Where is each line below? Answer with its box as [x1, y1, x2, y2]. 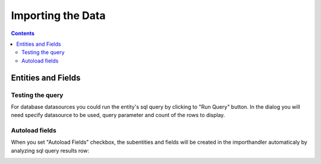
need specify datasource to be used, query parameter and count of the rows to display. [11, 112, 225, 119]
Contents [11, 30, 35, 37]
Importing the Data [11, 9, 106, 22]
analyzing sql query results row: [11, 147, 89, 154]
